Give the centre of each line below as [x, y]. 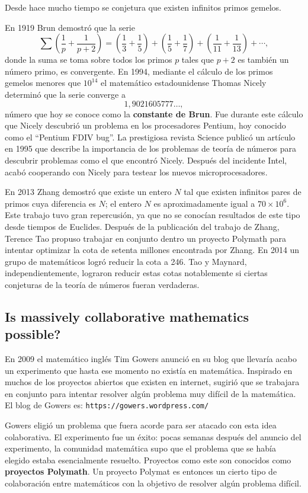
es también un [263, 60]
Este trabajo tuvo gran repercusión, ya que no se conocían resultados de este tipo [153, 215]
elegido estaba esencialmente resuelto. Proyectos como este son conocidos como [148, 460]
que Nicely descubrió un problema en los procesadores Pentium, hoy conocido [145, 125]
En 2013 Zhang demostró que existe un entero [88, 192]
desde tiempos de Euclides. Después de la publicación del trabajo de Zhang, [142, 226]
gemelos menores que [43, 83]
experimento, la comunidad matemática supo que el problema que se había [140, 448]
